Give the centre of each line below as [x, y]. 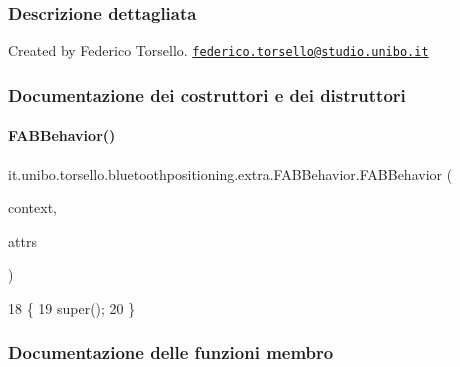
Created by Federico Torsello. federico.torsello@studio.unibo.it [218, 50]
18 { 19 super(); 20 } [72, 307]
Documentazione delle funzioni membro [171, 352]
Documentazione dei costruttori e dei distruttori [207, 94]
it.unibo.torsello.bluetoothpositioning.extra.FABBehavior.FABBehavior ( [230, 173]
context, [32, 207]
